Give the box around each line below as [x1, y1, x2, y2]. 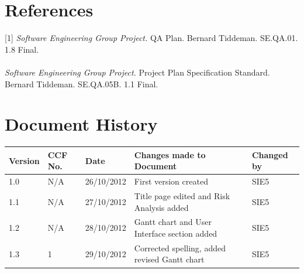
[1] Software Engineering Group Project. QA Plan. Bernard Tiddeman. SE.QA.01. [5, 32, 298, 44]
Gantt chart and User [134, 216, 212, 228]
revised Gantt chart [134, 253, 205, 265]
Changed [251, 148, 288, 161]
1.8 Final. [5, 43, 39, 55]
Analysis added [134, 201, 189, 213]
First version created [134, 175, 208, 187]
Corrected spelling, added [134, 241, 226, 254]
